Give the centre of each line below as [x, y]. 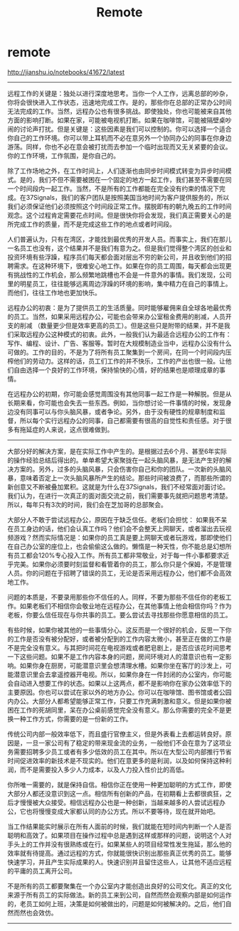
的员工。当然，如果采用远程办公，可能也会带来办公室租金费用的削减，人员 [116, 316]
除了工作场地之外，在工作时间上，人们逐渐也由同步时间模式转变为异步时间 [116, 171]
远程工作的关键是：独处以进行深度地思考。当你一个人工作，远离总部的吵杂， [119, 93]
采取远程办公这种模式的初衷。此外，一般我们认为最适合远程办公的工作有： [122, 334]
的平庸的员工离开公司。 [42, 871]
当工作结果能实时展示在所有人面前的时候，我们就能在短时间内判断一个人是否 [119, 826]
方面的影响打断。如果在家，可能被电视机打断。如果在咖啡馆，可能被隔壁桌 [116, 120]
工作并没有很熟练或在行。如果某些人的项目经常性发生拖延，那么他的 [132, 844]
